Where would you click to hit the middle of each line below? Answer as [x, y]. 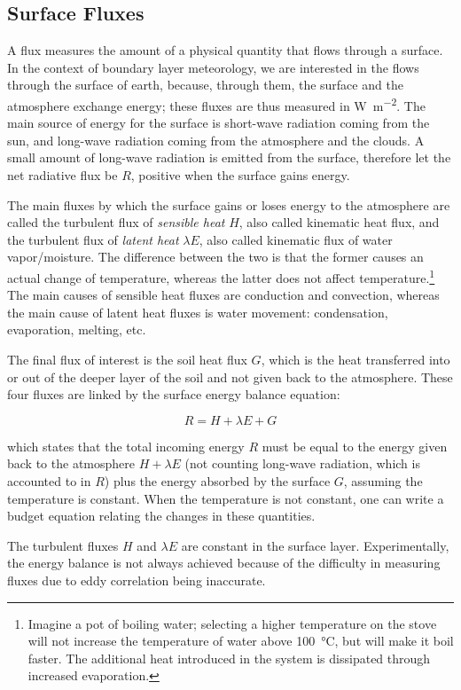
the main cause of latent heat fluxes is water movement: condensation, [198, 312]
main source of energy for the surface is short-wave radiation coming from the [219, 123]
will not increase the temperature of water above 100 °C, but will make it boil [241, 641]
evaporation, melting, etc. [77, 329]
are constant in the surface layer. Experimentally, [315, 545]
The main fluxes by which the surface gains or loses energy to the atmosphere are [229, 204]
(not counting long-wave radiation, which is [302, 463]
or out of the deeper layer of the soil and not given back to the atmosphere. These [230, 376]
